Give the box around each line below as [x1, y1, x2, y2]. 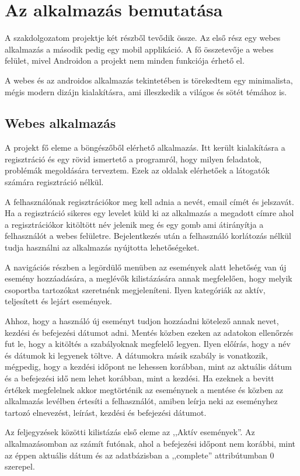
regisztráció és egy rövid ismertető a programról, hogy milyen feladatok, [5, 152, 261, 165]
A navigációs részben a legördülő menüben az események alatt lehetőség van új [5, 260, 287, 273]
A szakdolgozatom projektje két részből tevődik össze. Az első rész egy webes [5, 32, 281, 44]
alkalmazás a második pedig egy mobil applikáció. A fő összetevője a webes [5, 43, 274, 55]
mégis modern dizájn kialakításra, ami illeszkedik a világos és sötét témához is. [5, 85, 287, 98]
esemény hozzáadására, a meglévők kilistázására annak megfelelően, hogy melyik [5, 272, 292, 284]
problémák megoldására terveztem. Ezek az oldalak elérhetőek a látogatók [5, 164, 270, 176]
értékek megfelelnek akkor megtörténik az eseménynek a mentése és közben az [5, 383, 284, 395]
